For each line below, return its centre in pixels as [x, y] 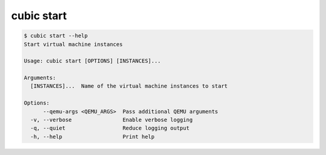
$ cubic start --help [56, 36]
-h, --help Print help [93, 136]
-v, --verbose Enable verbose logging [112, 120]
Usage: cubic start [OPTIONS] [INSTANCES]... [92, 61]
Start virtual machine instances [73, 44]
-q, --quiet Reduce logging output [110, 128]
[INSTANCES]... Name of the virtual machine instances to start [129, 86]
